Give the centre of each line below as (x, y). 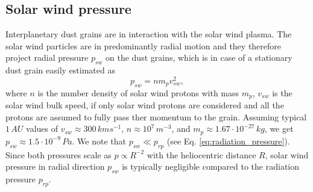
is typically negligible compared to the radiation (211, 166)
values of (42, 129)
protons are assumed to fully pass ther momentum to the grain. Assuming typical (156, 116)
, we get (279, 129)
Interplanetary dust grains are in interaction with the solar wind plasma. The (149, 34)
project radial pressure (47, 57)
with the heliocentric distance (201, 154)
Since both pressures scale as (58, 154)
